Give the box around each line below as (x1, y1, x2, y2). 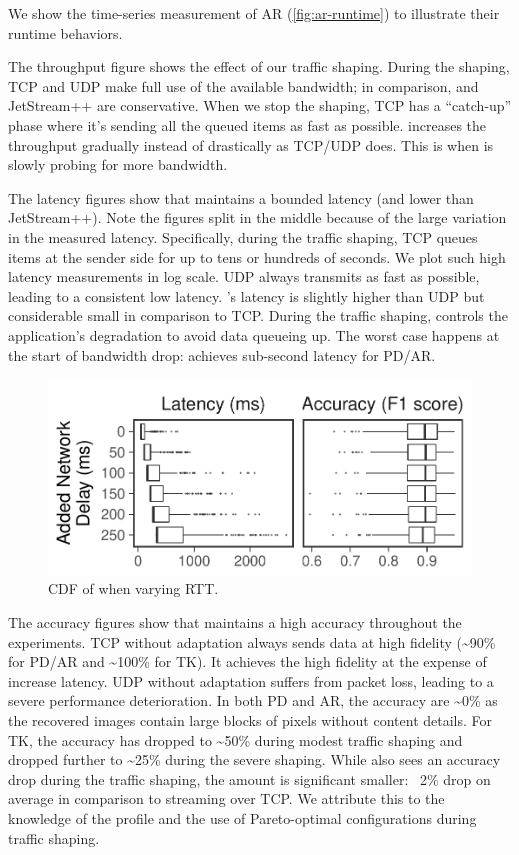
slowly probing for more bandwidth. (8, 154, 228, 175)
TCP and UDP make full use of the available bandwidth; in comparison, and (8, 75, 479, 96)
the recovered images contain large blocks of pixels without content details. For (8, 709, 493, 730)
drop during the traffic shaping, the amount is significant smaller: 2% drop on (8, 768, 491, 789)
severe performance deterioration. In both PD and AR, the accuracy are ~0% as (8, 690, 498, 711)
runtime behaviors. (8, 22, 123, 43)
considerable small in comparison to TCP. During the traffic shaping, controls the (8, 305, 508, 326)
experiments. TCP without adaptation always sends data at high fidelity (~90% (8, 631, 496, 652)
